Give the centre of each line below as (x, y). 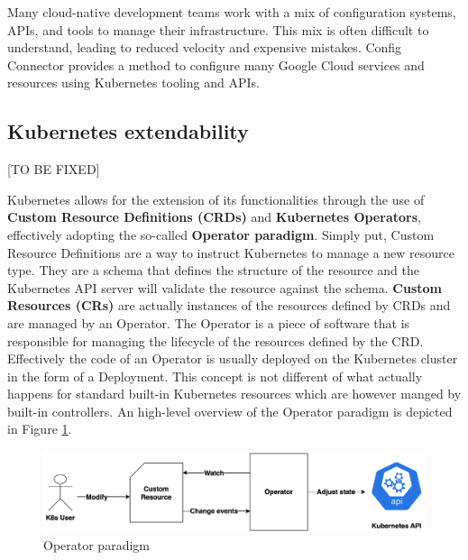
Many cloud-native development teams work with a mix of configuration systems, (232, 12)
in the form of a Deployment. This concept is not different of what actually (215, 376)
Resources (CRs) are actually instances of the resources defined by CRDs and (229, 305)
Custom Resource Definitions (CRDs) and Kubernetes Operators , (214, 217)
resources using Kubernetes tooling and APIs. (133, 83)
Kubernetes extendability (128, 131)
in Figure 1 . (40, 429)
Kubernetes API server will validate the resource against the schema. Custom (225, 287)
